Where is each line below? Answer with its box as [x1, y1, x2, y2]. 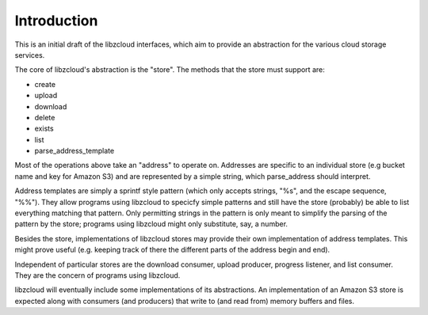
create [34, 79, 55, 89]
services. [14, 50, 45, 59]
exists [34, 123, 55, 134]
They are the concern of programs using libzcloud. [14, 270, 181, 280]
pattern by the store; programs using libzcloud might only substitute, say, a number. [14, 219, 289, 229]
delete [34, 112, 55, 122]
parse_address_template [34, 146, 115, 156]
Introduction [14, 12, 98, 29]
